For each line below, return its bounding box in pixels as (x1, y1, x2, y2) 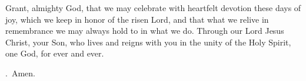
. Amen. (5, 66, 35, 79)
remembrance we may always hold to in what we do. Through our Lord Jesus (5, 24, 284, 37)
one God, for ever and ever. (5, 47, 104, 59)
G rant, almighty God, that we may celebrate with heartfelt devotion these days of (5, 2, 301, 13)
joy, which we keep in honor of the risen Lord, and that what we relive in (5, 13, 269, 25)
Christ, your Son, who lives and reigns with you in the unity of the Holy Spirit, (5, 36, 291, 48)
